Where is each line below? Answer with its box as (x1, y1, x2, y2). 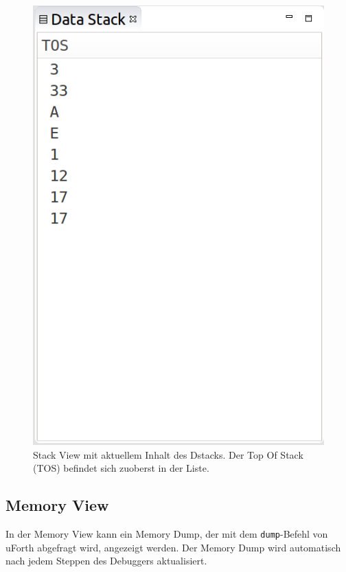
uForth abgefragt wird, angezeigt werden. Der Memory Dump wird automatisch (5, 540, 341, 554)
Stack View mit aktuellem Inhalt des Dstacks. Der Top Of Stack (33, 447, 303, 461)
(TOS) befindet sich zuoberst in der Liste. (33, 461, 209, 475)
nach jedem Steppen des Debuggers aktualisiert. (5, 553, 207, 568)
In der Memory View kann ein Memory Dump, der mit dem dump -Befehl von (5, 527, 328, 541)
